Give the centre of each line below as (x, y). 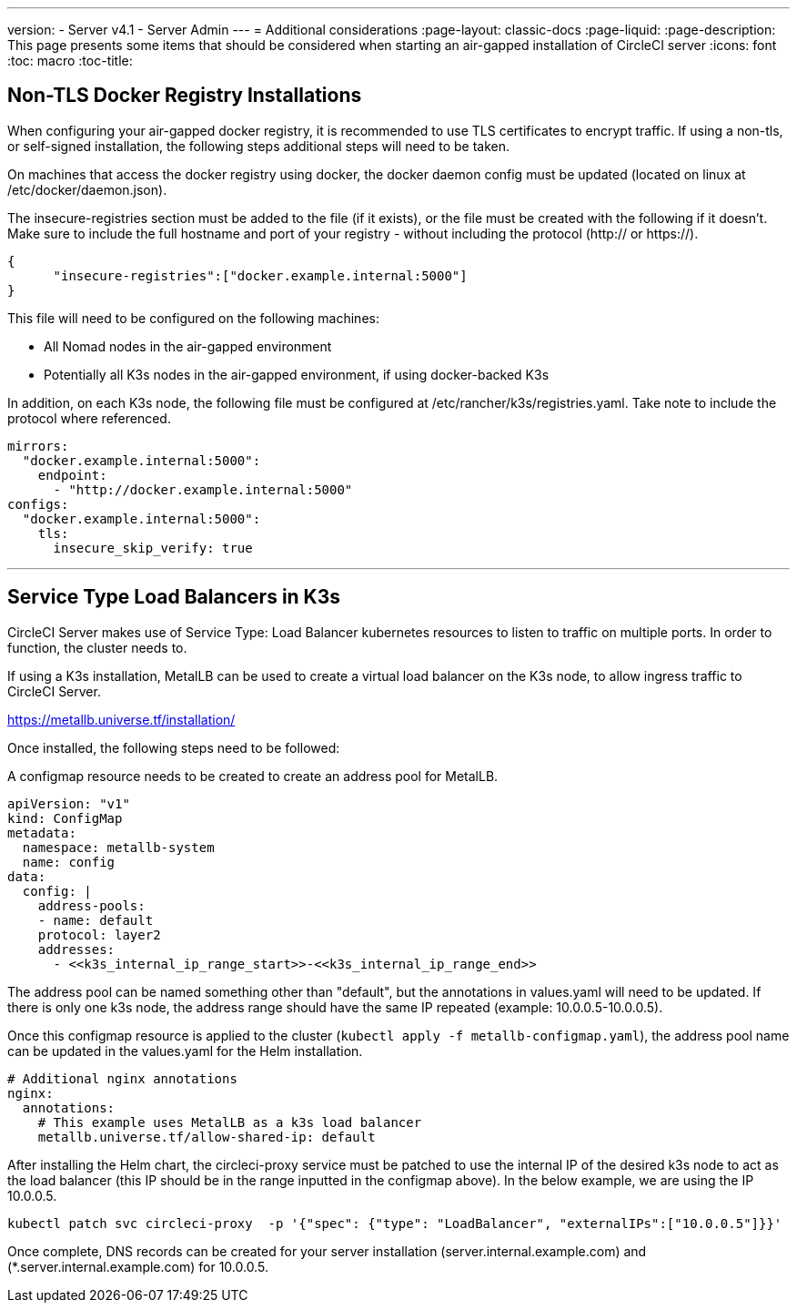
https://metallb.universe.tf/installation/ (121, 719)
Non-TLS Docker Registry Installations (185, 96)
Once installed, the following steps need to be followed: (174, 747)
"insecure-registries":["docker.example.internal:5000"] (260, 275)
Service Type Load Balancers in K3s (174, 597)
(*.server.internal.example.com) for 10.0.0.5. (138, 1266)
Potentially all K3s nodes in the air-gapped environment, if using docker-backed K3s (297, 374)
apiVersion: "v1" (69, 803)
